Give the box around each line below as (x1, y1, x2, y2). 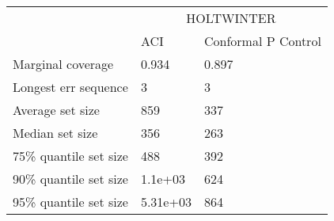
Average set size (13, 101, 100, 119)
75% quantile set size (13, 147, 128, 165)
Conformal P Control (203, 32, 321, 50)
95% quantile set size (13, 192, 128, 211)
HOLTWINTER (186, 9, 276, 27)
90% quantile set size (13, 170, 128, 188)
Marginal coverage (13, 55, 114, 73)
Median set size (13, 124, 98, 142)
